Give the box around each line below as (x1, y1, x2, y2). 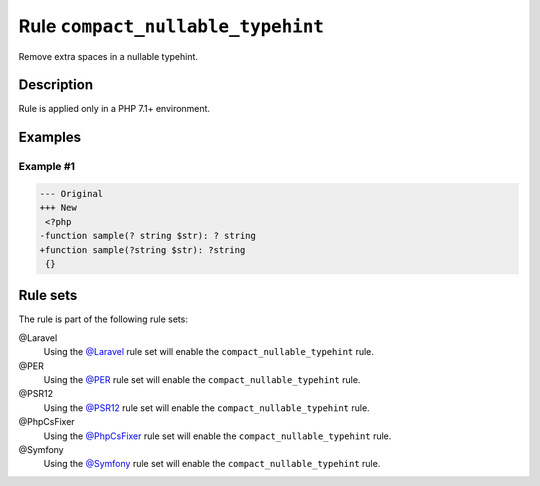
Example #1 (18, 160, 75, 174)
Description (18, 76, 94, 94)
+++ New (39, 202, 77, 214)
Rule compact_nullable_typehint (18, 15, 325, 37)
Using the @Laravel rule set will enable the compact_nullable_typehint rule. (43, 346, 375, 358)
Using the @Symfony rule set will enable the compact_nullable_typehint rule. (43, 458, 381, 470)
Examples (18, 129, 82, 146)
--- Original (39, 188, 104, 200)
